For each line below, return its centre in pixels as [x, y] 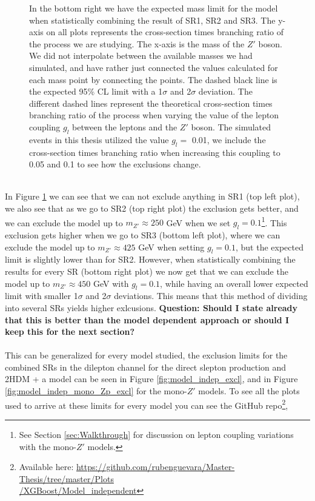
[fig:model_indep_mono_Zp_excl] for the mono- [96, 391]
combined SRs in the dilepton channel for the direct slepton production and [146, 367]
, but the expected [269, 247]
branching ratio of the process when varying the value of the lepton [154, 115]
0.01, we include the [229, 139]
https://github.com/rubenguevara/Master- [155, 467]
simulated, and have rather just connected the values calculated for [154, 67]
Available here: [46, 467]
